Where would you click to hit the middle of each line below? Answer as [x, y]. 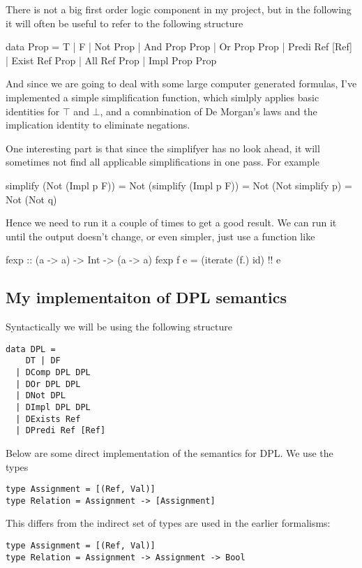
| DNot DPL [40, 396]
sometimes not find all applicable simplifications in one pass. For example [163, 162]
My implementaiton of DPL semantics [146, 297]
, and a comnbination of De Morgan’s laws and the [209, 111]
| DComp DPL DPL [53, 373]
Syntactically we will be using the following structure [119, 327]
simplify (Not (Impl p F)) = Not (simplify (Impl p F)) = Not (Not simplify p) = [179, 185]
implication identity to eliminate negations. [98, 125]
